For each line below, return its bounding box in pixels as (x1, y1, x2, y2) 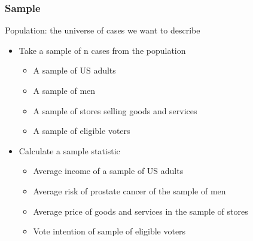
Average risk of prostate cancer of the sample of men (33, 184, 226, 197)
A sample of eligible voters (33, 124, 130, 137)
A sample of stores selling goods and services (33, 104, 197, 117)
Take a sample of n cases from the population (19, 44, 186, 56)
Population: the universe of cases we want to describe (5, 24, 200, 36)
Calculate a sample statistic (19, 144, 120, 157)
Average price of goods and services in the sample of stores (33, 205, 248, 217)
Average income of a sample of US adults (33, 164, 184, 177)
